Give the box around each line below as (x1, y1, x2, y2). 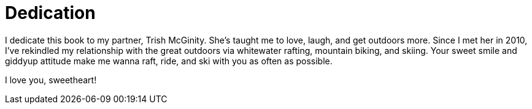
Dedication (5, 2, 96, 23)
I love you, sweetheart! (5, 74, 97, 85)
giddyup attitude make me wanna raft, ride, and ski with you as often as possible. (5, 55, 333, 66)
